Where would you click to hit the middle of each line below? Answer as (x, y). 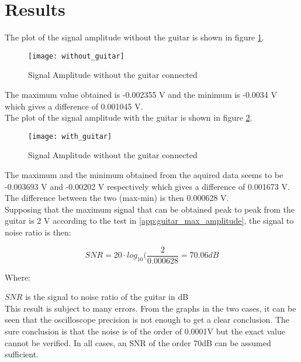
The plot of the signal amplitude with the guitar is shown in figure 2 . (129, 117)
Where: (18, 277)
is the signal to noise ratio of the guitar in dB (107, 297)
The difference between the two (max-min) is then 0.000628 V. (117, 198)
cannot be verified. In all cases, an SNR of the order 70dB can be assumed (138, 342)
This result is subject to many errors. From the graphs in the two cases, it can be (150, 308)
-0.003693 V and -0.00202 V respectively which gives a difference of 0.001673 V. (147, 186)
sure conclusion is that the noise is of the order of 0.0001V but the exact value (145, 331)
